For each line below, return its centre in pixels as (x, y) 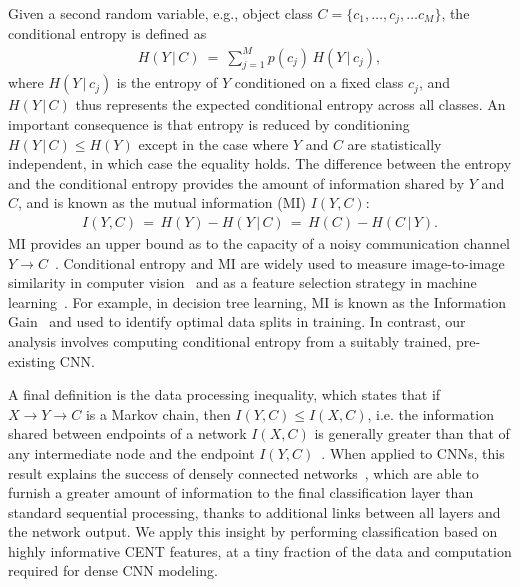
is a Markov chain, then (158, 413)
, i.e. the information (430, 413)
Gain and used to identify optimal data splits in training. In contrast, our (237, 321)
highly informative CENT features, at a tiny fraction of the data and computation (260, 550)
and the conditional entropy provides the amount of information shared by (236, 182)
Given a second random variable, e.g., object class (160, 13)
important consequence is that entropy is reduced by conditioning (209, 123)
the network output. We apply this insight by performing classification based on (253, 531)
